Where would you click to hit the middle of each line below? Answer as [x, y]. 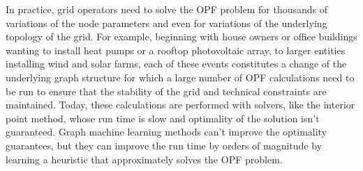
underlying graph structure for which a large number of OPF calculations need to [180, 77]
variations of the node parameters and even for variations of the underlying [166, 23]
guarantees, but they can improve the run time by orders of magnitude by [164, 145]
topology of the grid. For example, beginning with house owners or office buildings [181, 36]
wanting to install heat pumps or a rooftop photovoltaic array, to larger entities [176, 50]
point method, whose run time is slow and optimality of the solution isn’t [163, 118]
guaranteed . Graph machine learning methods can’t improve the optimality [166, 132]
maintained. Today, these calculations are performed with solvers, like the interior [180, 105]
